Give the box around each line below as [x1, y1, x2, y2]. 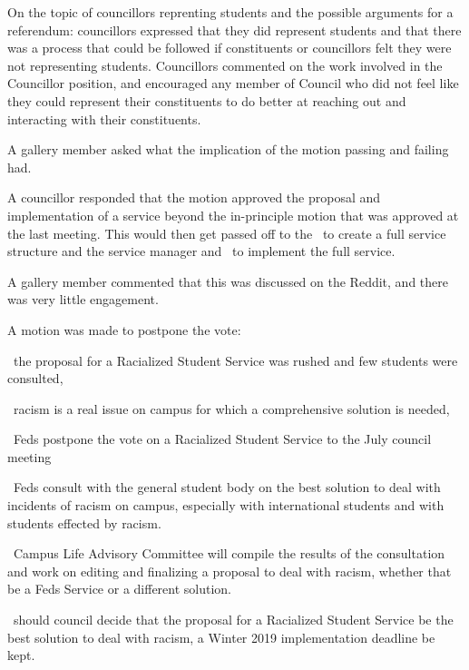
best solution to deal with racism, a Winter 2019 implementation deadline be [7, 627, 435, 646]
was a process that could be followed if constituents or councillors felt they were [7, 38, 452, 57]
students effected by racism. [7, 513, 161, 532]
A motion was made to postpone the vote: [7, 320, 241, 339]
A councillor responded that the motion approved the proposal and [7, 188, 381, 207]
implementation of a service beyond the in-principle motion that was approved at [7, 205, 459, 224]
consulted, [7, 369, 64, 388]
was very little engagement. [7, 290, 159, 309]
